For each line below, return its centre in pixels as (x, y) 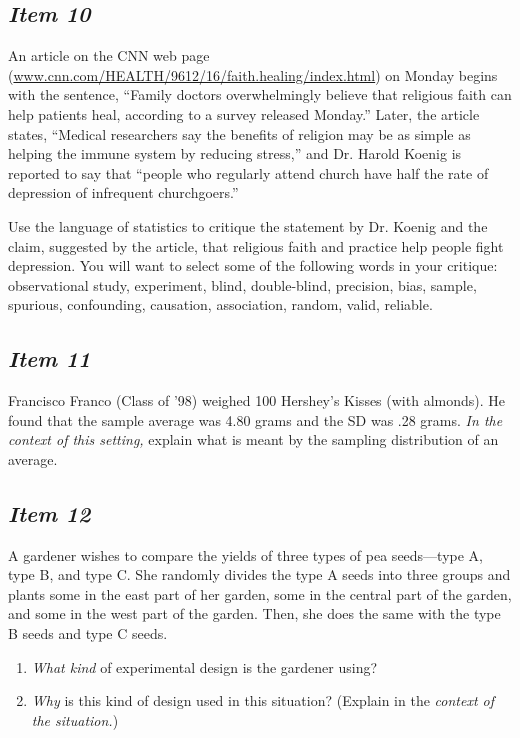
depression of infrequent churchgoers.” (123, 192)
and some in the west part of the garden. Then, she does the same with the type (254, 613)
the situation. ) (75, 719)
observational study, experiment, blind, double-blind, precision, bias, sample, (242, 284)
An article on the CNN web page (109, 55)
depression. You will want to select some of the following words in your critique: (253, 265)
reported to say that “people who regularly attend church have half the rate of (248, 172)
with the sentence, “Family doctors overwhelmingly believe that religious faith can (260, 94)
